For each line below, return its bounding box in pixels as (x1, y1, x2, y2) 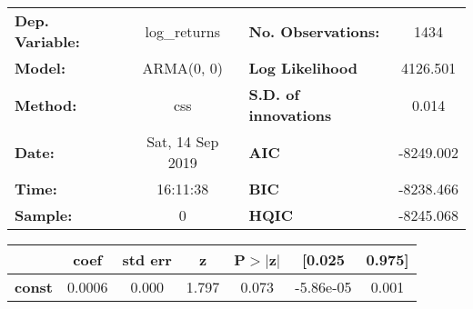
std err (122, 249, 172, 270)
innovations (248, 105, 332, 125)
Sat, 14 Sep (146, 131, 219, 152)
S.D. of (248, 84, 300, 105)
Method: (15, 94, 77, 115)
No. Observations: (248, 20, 380, 42)
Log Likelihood (248, 57, 358, 78)
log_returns (145, 20, 220, 42)
